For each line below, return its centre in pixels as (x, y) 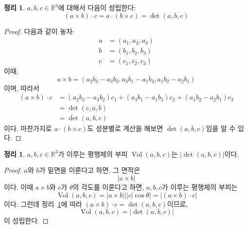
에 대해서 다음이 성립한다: (97, 7)
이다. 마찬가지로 (28, 128)
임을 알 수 (221, 128)
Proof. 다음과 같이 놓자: (39, 31)
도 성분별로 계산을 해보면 (125, 128)
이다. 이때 (19, 187)
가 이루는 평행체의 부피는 (200, 187)
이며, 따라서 (22, 88)
